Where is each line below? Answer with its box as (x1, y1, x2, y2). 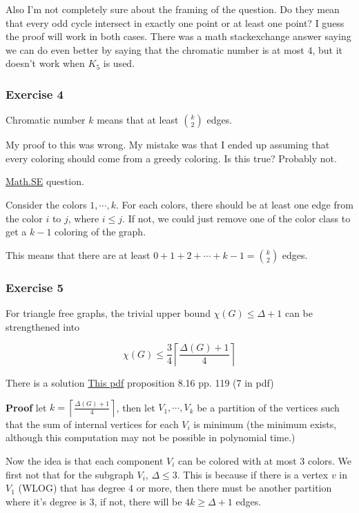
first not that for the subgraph (6, 467, 134, 481)
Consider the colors (6, 197, 87, 211)
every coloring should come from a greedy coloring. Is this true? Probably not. (6, 151, 337, 165)
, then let (116, 400, 155, 414)
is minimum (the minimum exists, (193, 416, 337, 431)
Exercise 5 (6, 278, 64, 296)
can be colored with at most (178, 453, 297, 467)
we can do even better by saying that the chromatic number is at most (6, 42, 304, 57)
